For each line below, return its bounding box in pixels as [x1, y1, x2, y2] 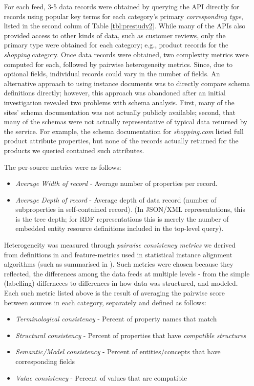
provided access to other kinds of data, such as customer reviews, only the [4, 30, 226, 40]
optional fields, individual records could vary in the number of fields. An [4, 68, 220, 79]
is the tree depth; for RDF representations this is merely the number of [15, 213, 229, 224]
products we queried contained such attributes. [4, 145, 144, 155]
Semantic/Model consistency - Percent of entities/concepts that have [15, 346, 221, 357]
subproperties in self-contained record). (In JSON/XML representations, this [15, 204, 245, 214]
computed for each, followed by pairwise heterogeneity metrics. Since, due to [4, 59, 233, 69]
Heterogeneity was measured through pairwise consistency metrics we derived [4, 240, 236, 250]
